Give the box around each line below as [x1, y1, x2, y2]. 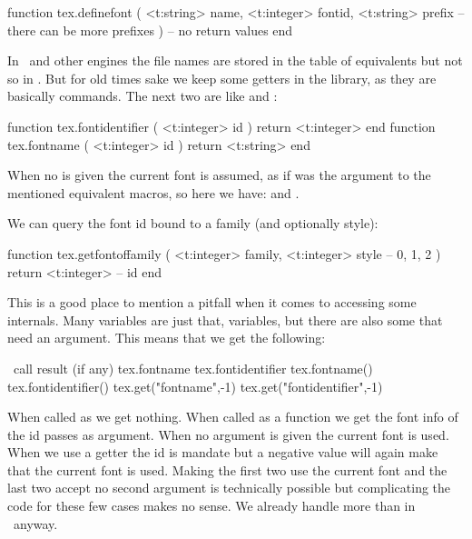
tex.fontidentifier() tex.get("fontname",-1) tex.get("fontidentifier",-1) [7, 376, 383, 395]
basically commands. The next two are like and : [7, 86, 278, 105]
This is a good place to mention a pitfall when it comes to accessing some [7, 293, 417, 312]
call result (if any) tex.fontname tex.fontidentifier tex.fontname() [13, 358, 373, 377]
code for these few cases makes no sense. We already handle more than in [7, 496, 416, 515]
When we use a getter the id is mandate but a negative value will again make [7, 443, 438, 462]
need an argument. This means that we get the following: [7, 328, 326, 347]
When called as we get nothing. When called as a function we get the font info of [7, 407, 458, 426]
